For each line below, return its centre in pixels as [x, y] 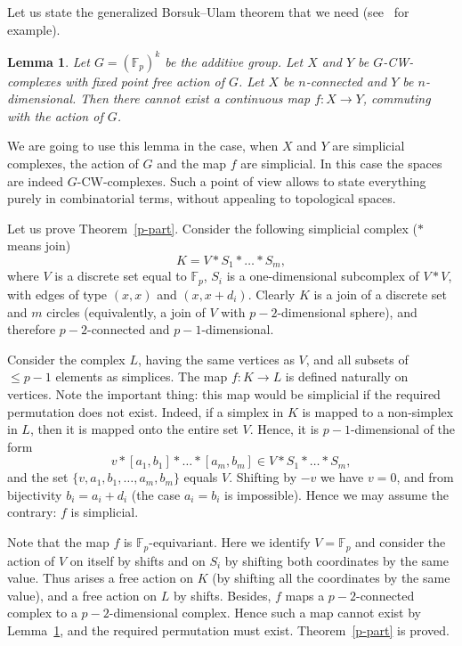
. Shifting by [263, 477]
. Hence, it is [284, 429]
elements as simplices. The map [142, 376]
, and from [425, 477]
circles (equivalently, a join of [126, 311]
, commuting [397, 98]
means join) [39, 245]
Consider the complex [66, 359]
